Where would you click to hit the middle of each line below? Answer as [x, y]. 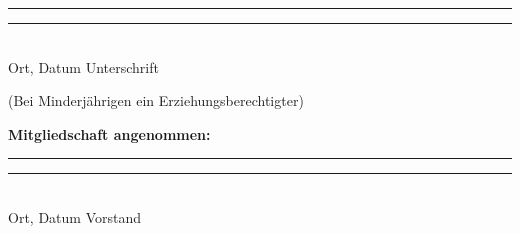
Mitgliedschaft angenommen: [109, 133]
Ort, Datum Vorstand [74, 216]
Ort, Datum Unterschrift [83, 66]
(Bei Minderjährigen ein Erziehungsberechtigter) [156, 100]
